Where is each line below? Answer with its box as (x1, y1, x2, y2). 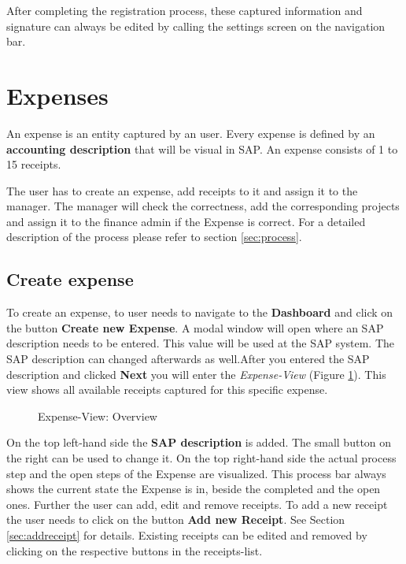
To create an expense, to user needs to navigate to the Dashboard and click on (6, 304, 393, 321)
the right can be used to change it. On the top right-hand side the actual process (6, 450, 397, 466)
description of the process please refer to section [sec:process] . (6, 228, 302, 245)
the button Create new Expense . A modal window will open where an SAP (6, 319, 384, 336)
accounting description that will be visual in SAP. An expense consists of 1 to (6, 140, 398, 157)
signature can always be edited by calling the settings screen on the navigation (6, 17, 386, 34)
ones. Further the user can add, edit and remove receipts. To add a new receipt (6, 495, 388, 512)
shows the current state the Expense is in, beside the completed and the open (6, 481, 381, 497)
